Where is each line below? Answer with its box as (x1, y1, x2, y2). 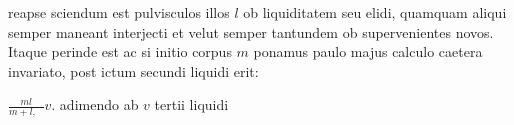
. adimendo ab (51, 94, 139, 115)
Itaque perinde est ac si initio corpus (8, 41, 232, 62)
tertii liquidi (154, 94, 229, 115)
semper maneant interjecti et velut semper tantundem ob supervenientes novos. (8, 21, 494, 42)
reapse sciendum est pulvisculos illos (8, 2, 230, 22)
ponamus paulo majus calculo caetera (253, 41, 483, 62)
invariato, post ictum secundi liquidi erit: (8, 60, 259, 81)
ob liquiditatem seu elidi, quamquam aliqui (243, 2, 507, 22)
